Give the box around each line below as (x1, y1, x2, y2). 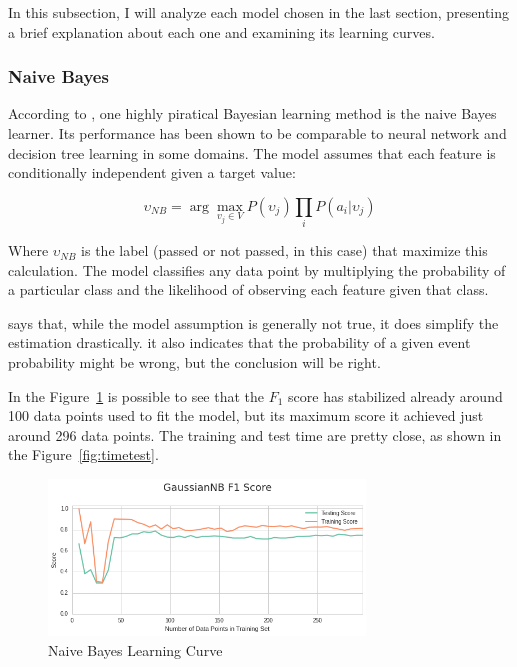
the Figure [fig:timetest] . (8, 444, 159, 465)
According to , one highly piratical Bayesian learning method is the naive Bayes (8, 103, 497, 124)
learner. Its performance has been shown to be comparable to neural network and (8, 123, 507, 143)
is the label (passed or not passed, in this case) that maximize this (81, 240, 488, 261)
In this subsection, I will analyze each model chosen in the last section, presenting (8, 2, 510, 22)
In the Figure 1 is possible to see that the (8, 385, 265, 406)
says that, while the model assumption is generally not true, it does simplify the (8, 312, 499, 333)
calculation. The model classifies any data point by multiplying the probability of (8, 259, 506, 280)
